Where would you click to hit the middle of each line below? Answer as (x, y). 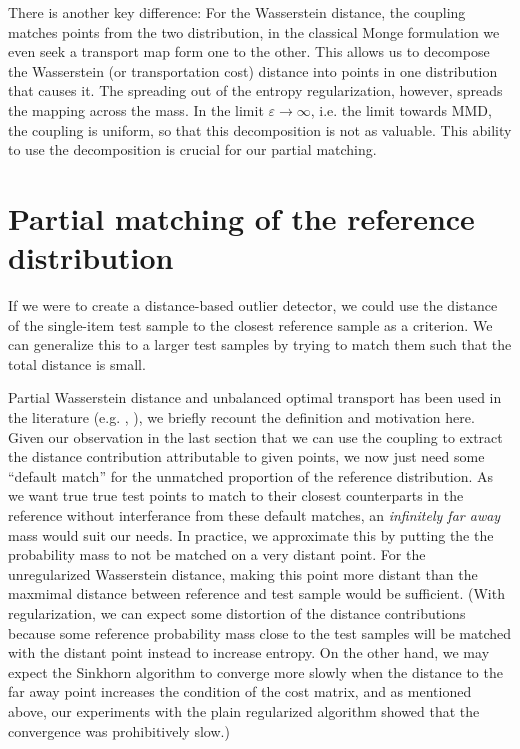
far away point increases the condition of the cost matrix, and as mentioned (240, 691)
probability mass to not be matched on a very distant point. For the (217, 554)
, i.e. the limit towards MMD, (401, 109)
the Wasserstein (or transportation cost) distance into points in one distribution (253, 70)
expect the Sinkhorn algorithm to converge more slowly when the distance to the (255, 671)
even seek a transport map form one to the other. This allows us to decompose (249, 51)
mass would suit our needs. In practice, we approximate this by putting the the (251, 534)
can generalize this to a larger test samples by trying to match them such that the (260, 344)
